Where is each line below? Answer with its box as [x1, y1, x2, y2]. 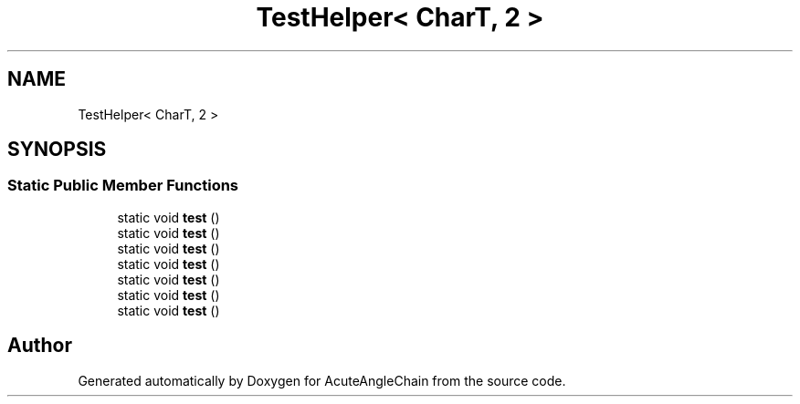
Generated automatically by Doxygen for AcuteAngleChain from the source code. [78, 372, 566, 388]
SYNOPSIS [7, 138, 107, 161]
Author [7, 334, 72, 357]
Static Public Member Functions [7, 176, 239, 195]
